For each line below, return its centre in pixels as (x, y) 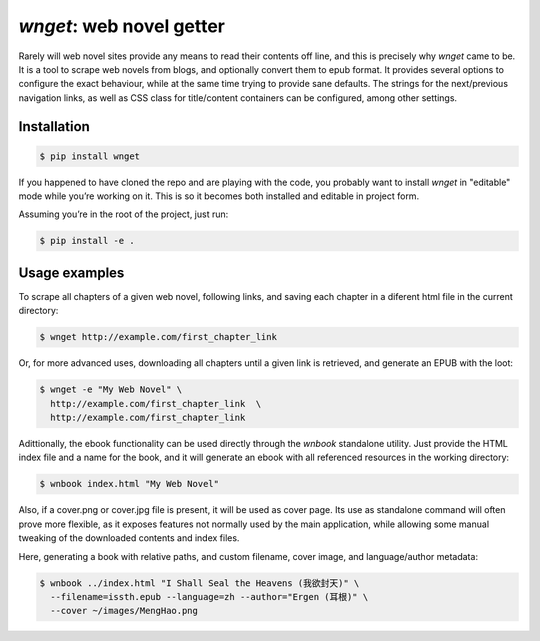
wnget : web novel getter (121, 26)
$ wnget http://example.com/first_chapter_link (158, 337)
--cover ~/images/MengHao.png (124, 611)
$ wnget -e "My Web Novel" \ (111, 389)
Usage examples (71, 272)
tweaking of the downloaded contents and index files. (129, 538)
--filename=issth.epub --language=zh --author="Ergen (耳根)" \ (209, 596)
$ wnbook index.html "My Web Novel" (129, 484)
